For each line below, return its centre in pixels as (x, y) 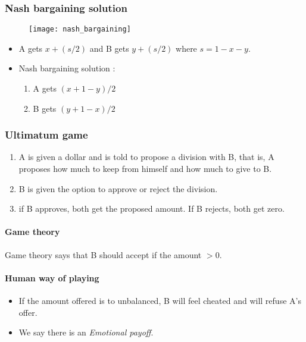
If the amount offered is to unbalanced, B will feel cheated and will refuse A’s (160, 301)
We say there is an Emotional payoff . (86, 332)
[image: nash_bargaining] (80, 29)
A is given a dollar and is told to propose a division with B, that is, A (146, 157)
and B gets (109, 48)
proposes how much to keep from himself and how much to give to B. (145, 169)
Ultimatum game (46, 135)
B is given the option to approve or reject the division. (118, 188)
